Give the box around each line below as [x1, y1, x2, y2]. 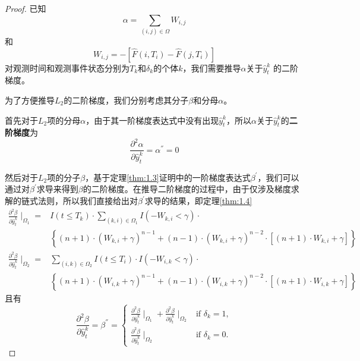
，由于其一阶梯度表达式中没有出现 [86, 114, 219, 126]
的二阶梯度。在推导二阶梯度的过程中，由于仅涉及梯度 [83, 183, 291, 195]
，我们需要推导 [182, 61, 241, 74]
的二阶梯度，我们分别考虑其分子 [64, 93, 189, 106]
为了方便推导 [5, 93, 55, 106]
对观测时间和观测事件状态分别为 [5, 61, 130, 74]
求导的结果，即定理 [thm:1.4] [144, 194, 252, 206]
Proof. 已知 [5, 2, 46, 14]
